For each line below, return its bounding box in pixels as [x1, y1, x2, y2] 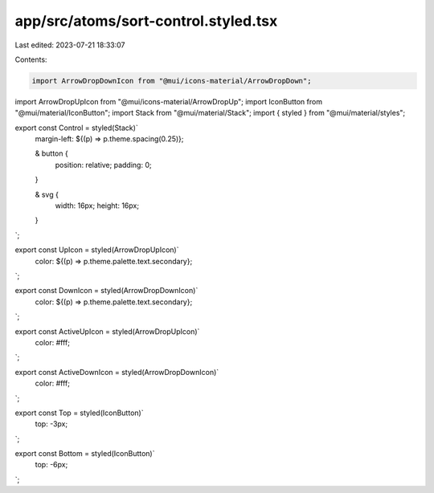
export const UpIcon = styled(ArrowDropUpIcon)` [14, 245, 179, 255]
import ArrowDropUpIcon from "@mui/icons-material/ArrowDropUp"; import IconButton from [14, 96, 323, 106]
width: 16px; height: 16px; [55, 201, 140, 210]
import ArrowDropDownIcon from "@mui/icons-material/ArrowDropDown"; [31, 76, 312, 85]
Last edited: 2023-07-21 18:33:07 [14, 40, 125, 50]
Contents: [14, 55, 47, 64]
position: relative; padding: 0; [55, 160, 152, 169]
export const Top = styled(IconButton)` [14, 408, 144, 418]
